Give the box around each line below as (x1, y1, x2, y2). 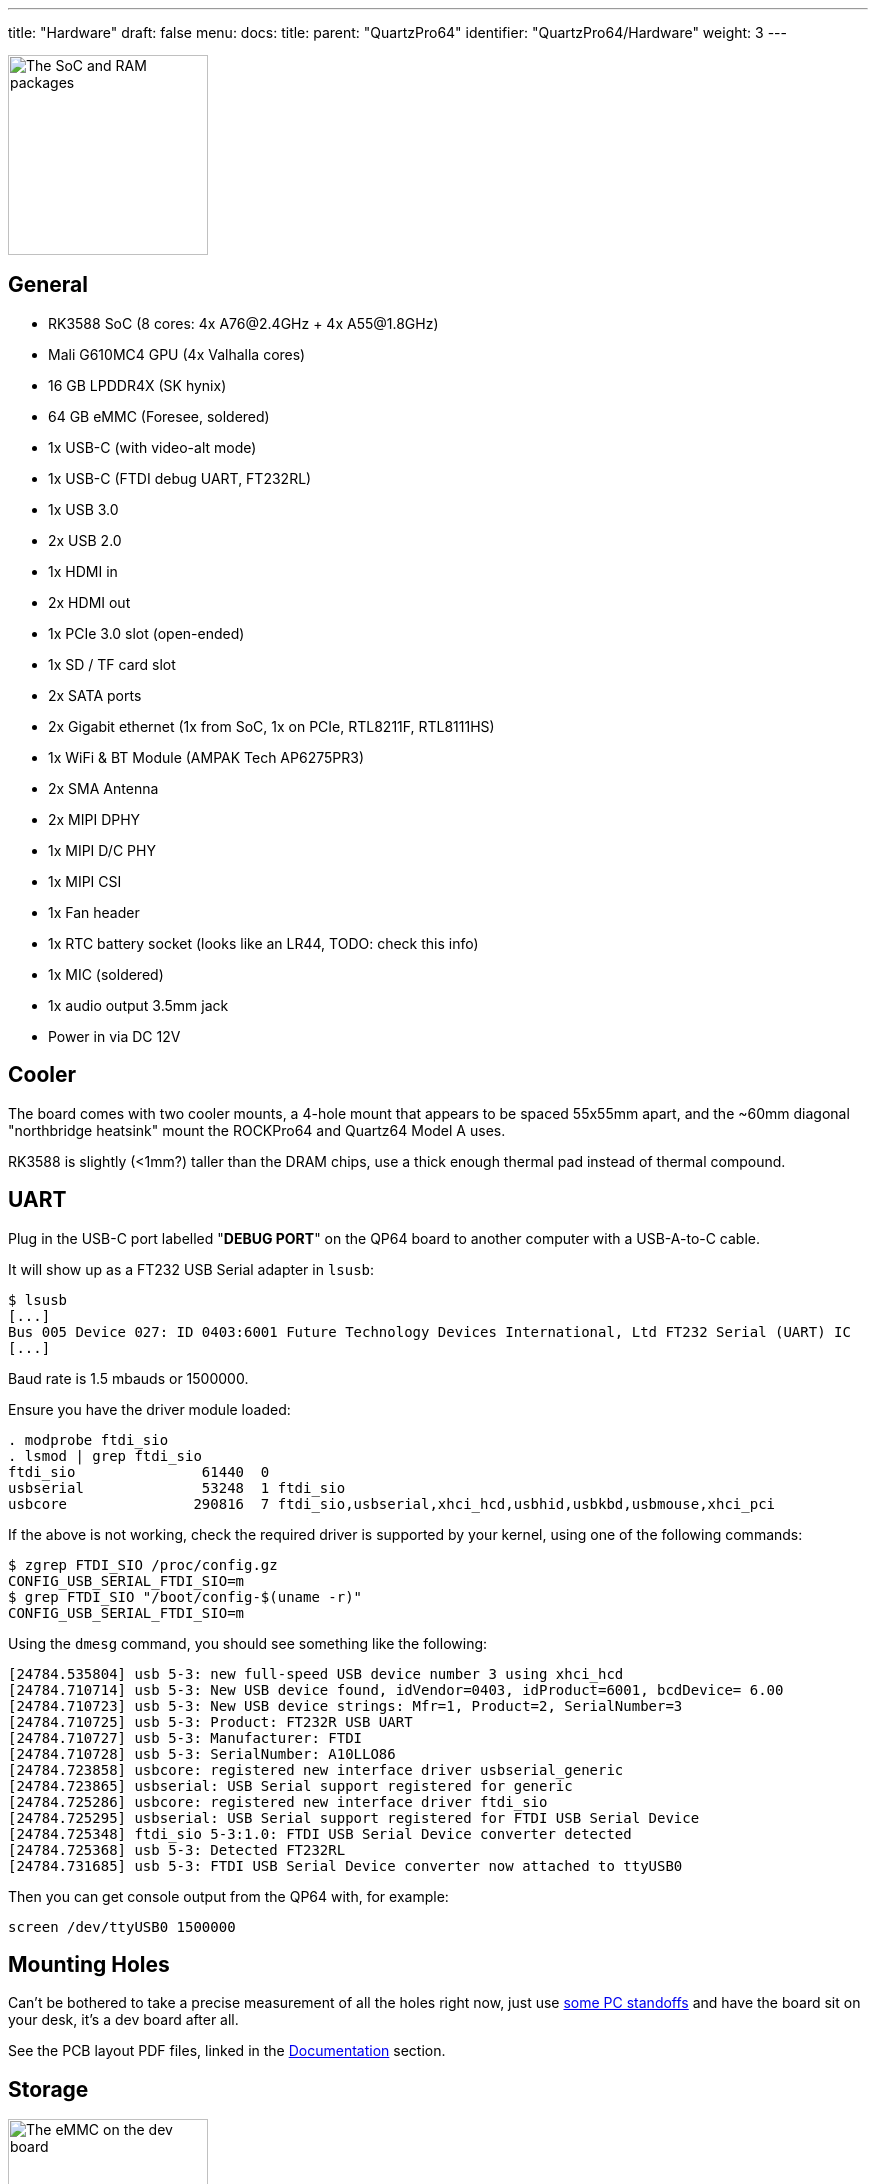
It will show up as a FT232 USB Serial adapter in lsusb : (8, 1260, 375, 1278)
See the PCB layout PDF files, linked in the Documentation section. (8, 2042, 446, 2060)
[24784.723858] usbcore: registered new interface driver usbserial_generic (8, 1761, 624, 1778)
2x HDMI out (48, 593, 131, 611)
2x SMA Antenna (48, 779, 159, 797)
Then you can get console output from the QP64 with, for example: (8, 1887, 449, 1905)
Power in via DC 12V (48, 1027, 181, 1045)
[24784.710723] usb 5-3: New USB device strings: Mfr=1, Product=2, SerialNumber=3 (8, 1697, 683, 1714)
